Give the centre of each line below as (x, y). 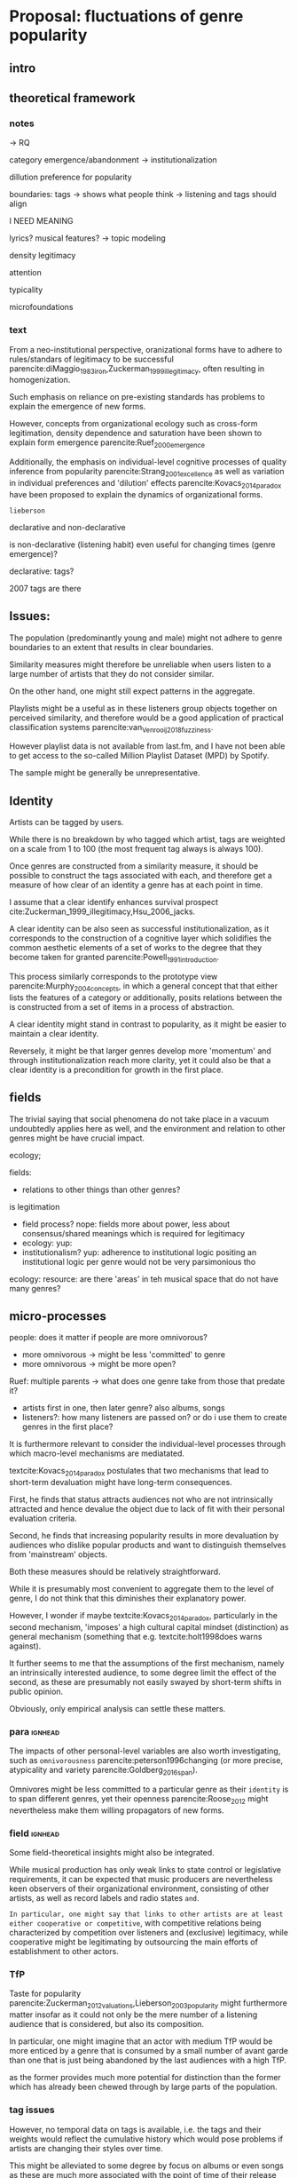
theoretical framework (72, 98)
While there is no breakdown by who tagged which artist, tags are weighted (147, 839)
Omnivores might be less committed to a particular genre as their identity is (149, 1789)
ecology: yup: (47, 1243)
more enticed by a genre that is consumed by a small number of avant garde (149, 2051)
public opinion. (36, 1691)
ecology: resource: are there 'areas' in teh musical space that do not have (144, 1279)
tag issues (32, 2110)
